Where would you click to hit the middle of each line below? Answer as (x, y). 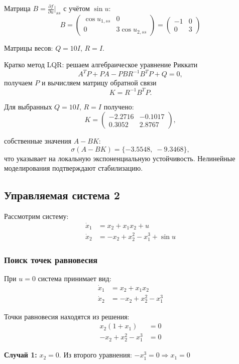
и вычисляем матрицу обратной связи (99, 83)
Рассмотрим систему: (36, 216)
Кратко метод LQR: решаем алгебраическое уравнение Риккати (101, 65)
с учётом (77, 8)
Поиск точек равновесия (51, 259)
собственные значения (38, 141)
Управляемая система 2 (62, 195)
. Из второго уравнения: (95, 355)
